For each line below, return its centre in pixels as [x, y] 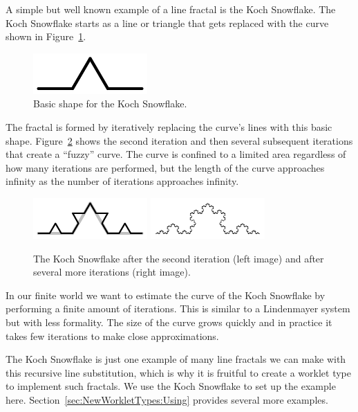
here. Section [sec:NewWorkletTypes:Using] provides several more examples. [167, 399]
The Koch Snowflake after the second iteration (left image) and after [179, 258]
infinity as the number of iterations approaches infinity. [122, 181]
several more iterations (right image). [112, 272]
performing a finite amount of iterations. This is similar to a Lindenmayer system [178, 308]
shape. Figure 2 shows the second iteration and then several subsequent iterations [179, 140]
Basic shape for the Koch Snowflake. [110, 104]
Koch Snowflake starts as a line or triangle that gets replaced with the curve [167, 23]
